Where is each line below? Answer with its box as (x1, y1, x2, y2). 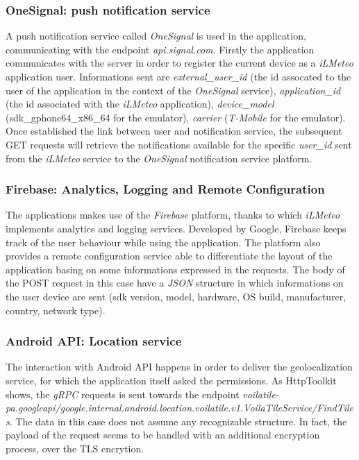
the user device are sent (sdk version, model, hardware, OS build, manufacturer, (6, 289, 347, 303)
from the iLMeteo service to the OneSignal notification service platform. (6, 151, 312, 165)
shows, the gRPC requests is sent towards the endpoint (6, 386, 240, 401)
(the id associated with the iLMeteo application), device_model (6, 96, 274, 111)
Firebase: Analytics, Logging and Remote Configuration (6, 180, 325, 198)
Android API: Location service (6, 332, 182, 350)
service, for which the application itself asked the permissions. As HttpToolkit (6, 373, 337, 387)
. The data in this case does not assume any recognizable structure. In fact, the (9, 414, 347, 428)
